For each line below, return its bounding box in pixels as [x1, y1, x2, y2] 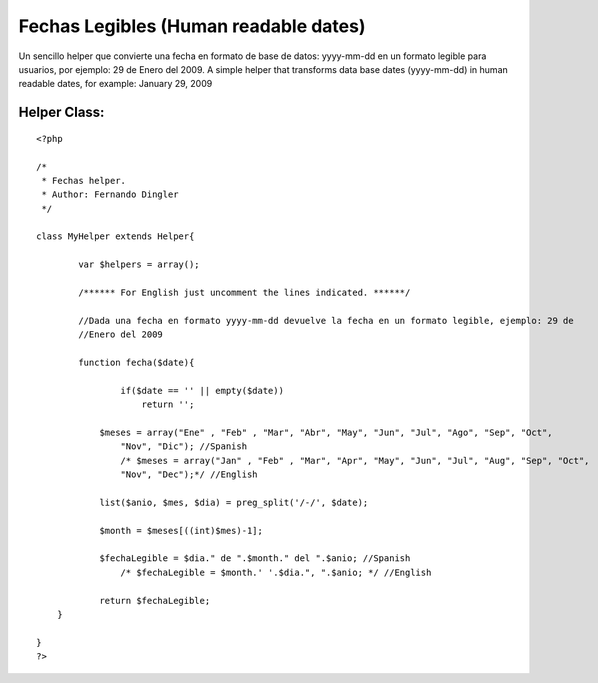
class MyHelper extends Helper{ [36, 231, 195, 242]
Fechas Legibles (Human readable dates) [18, 15, 366, 37]
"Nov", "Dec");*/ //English [120, 469, 259, 480]
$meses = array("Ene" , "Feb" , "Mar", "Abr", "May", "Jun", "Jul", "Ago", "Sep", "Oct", [99, 426, 554, 438]
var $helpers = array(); [78, 259, 200, 270]
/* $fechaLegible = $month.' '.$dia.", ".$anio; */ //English [120, 566, 432, 578]
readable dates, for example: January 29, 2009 [18, 78, 213, 90]
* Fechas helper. [41, 175, 127, 186]
